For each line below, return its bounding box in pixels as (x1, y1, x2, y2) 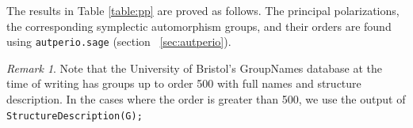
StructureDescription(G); (6, 110, 143, 122)
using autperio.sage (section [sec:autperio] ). (6, 33, 231, 50)
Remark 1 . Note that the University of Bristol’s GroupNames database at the (6, 59, 383, 76)
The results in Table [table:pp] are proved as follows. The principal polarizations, (6, 2, 400, 18)
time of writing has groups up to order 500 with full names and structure (6, 75, 361, 92)
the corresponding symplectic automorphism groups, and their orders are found (6, 17, 392, 34)
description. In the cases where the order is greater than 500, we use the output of (6, 91, 406, 107)
